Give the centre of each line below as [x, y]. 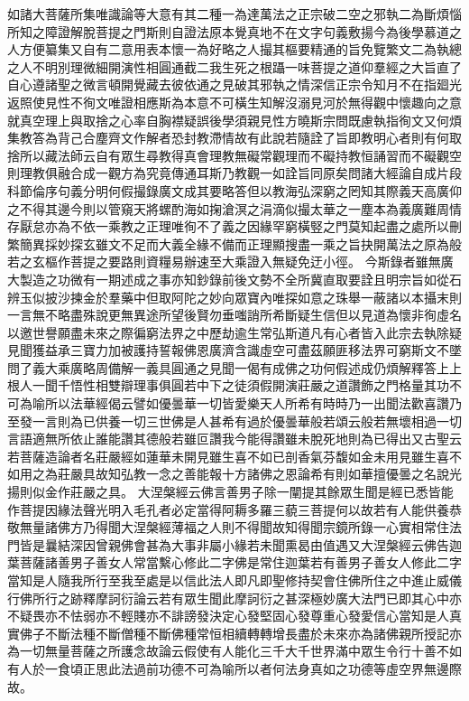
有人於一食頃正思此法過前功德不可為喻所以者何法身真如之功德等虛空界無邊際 [234, 668]
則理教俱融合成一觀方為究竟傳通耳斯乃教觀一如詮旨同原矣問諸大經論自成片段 [234, 173]
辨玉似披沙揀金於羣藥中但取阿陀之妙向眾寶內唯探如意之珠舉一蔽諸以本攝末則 [234, 297]
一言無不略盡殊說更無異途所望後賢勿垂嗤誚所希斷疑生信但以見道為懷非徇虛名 [234, 315]
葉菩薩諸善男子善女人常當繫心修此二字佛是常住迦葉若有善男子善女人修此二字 [234, 562]
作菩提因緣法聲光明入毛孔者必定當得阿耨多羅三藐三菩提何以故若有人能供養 [228, 509]
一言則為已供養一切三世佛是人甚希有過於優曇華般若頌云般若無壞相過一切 [247, 421]
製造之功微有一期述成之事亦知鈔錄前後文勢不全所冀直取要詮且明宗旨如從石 [240, 279]
